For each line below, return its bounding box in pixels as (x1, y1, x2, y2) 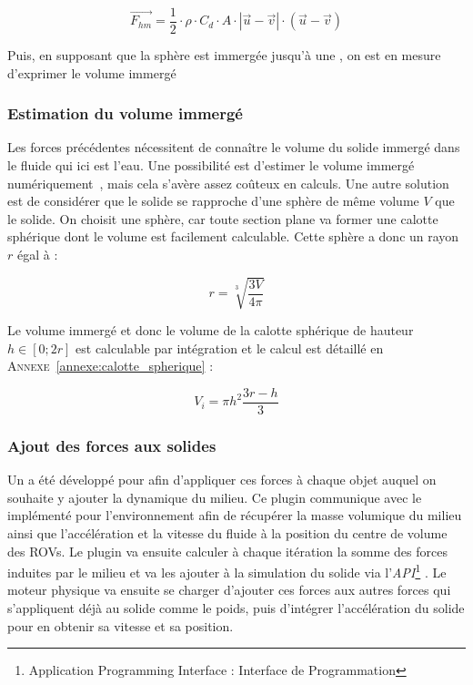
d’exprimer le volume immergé (7, 63, 176, 82)
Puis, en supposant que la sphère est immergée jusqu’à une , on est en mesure (7, 46, 441, 65)
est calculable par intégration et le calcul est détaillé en (75, 338, 384, 357)
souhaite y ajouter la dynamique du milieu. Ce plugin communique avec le (7, 487, 422, 506)
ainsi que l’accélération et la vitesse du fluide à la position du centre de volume (7, 524, 448, 543)
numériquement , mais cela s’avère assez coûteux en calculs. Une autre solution (7, 173, 449, 192)
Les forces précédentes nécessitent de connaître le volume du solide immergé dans (7, 138, 460, 157)
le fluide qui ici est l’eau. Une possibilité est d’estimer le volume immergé (7, 156, 415, 175)
